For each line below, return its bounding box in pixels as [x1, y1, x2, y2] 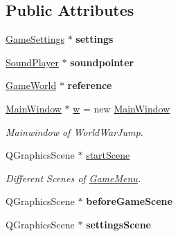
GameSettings [6, 32, 64, 46]
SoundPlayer [6, 55, 59, 69]
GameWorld [6, 78, 57, 92]
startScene [86, 148, 130, 162]
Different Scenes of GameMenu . [6, 170, 141, 185]
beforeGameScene [86, 194, 172, 208]
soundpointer [70, 55, 134, 69]
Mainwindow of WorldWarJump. [6, 124, 143, 139]
